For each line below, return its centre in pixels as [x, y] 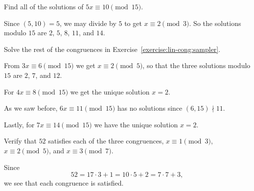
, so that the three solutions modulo [196, 65]
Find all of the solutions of [44, 6]
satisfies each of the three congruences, [106, 141]
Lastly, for [19, 124]
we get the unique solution [110, 91]
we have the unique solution [136, 124]
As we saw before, [31, 108]
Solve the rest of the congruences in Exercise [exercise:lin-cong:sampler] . [112, 49]
